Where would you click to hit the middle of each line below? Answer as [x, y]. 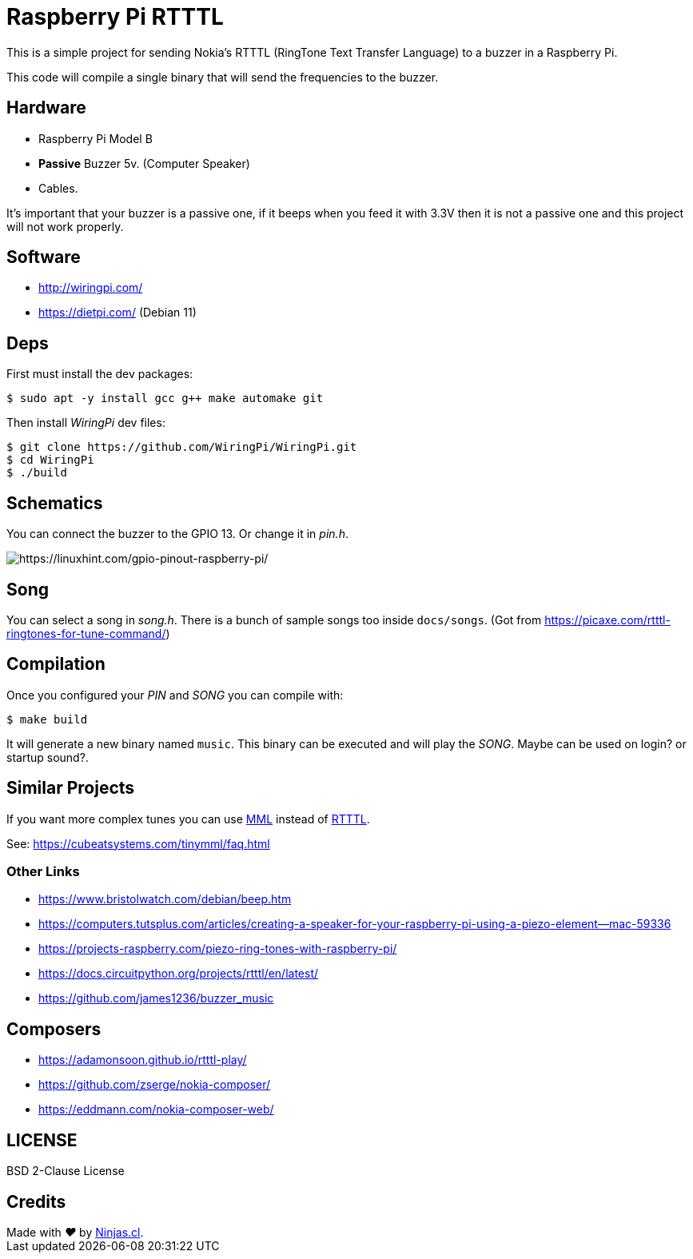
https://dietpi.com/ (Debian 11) [117, 313]
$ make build [47, 719]
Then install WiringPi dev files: [86, 423]
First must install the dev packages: [100, 374]
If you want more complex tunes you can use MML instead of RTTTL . [188, 819]
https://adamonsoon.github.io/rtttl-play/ [143, 1060]
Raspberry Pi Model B [96, 138]
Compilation [56, 664]
